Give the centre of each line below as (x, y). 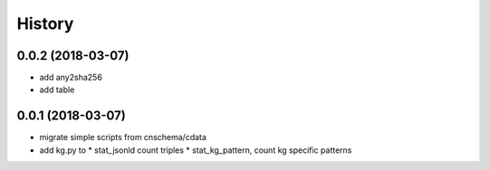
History (45, 24)
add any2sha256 (71, 78)
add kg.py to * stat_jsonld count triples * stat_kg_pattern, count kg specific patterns (196, 150)
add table (57, 90)
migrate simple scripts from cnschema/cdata (123, 137)
